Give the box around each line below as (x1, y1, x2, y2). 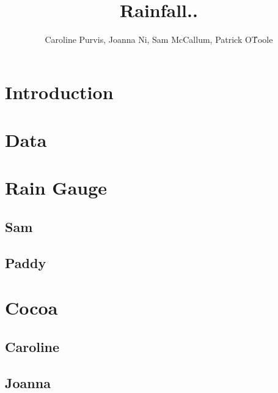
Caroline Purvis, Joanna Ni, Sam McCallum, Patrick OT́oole (45, 33, 273, 46)
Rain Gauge (5, 175, 108, 200)
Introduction (5, 79, 114, 104)
